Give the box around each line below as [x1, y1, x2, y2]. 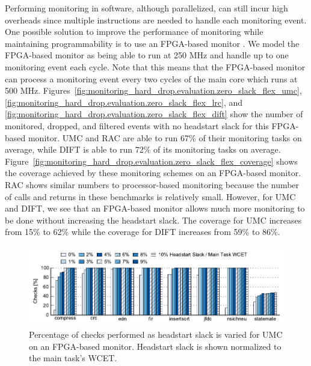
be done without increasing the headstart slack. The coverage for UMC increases [5, 213, 302, 226]
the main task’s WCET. [29, 352, 117, 364]
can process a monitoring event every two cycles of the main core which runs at [5, 72, 298, 85]
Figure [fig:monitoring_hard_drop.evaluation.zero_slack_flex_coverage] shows [5, 154, 298, 167]
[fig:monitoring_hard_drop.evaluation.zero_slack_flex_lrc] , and [5, 96, 243, 108]
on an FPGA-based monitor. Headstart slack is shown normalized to [29, 340, 282, 352]
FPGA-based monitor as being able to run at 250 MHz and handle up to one [5, 49, 289, 61]
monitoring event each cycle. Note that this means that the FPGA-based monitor [5, 60, 306, 73]
